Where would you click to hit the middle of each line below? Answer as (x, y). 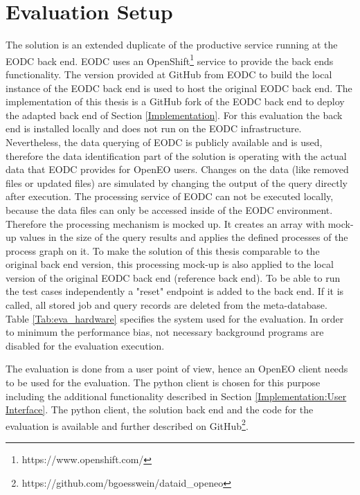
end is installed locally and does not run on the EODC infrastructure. (154, 128)
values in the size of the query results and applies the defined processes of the (184, 237)
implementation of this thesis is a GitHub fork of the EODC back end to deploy (175, 101)
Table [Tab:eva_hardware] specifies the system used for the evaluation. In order (175, 318)
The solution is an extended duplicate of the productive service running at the (172, 45)
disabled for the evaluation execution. (85, 345)
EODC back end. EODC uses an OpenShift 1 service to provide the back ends (170, 60)
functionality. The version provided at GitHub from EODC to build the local (169, 74)
